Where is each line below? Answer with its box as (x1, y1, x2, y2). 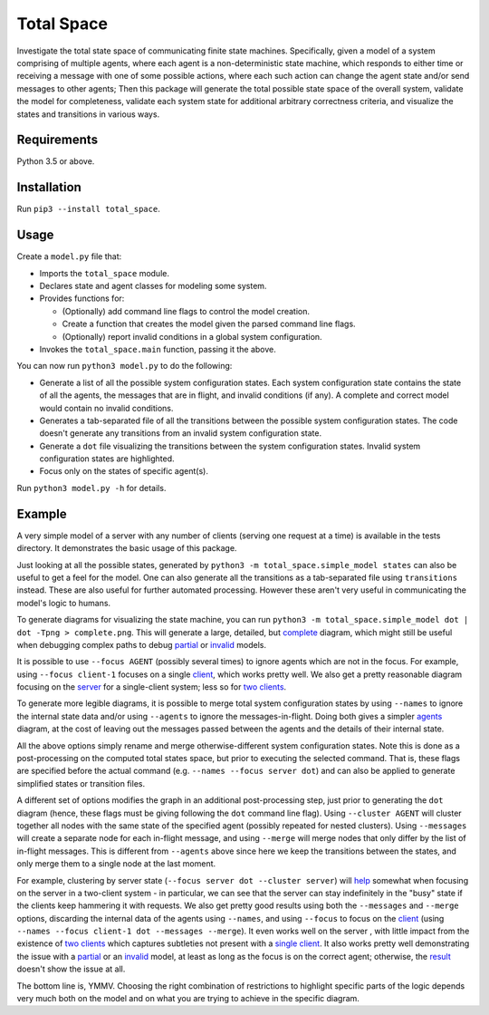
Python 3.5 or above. (16, 156, 95, 167)
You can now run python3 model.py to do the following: (16, 361, 233, 372)
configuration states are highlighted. (39, 453, 176, 464)
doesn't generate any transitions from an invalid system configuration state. (39, 428, 321, 439)
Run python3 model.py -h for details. (16, 482, 167, 493)
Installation (16, 179, 81, 195)
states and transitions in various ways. (16, 109, 160, 120)
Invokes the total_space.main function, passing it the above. (39, 343, 276, 354)
